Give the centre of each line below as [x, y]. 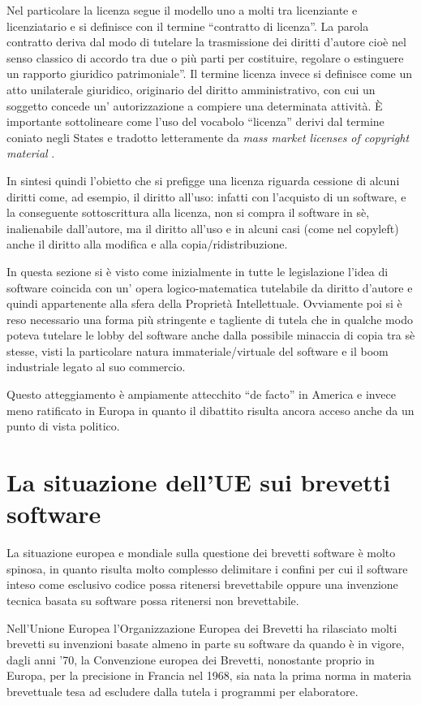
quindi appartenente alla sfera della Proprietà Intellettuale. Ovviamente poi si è [204, 303]
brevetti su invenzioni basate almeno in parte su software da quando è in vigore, [206, 644]
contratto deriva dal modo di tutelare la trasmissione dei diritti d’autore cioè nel [206, 42]
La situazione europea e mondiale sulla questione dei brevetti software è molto [201, 553]
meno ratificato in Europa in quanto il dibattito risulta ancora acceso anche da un [210, 410]
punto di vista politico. [63, 426]
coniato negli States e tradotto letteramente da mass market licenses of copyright [208, 137]
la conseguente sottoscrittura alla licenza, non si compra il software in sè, [188, 212]
